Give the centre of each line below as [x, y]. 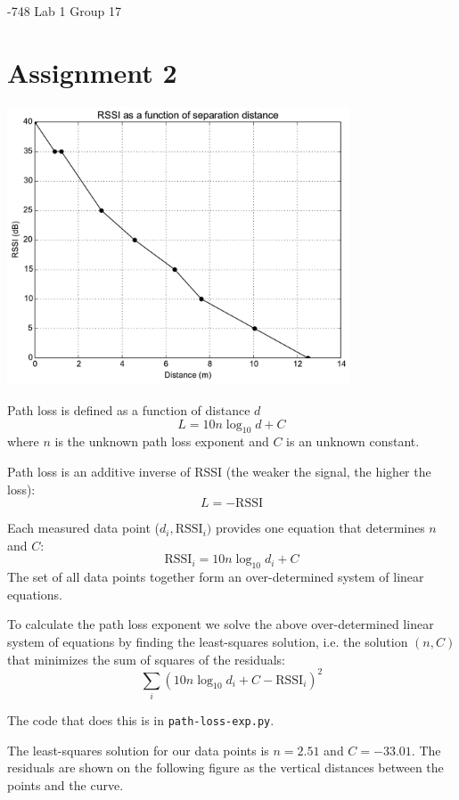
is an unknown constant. [353, 441]
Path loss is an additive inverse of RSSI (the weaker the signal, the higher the [219, 472]
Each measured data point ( [84, 528]
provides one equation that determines [320, 528]
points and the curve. [66, 784]
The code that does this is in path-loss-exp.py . [141, 720]
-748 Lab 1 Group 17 [64, 11]
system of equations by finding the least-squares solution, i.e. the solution [208, 641]
